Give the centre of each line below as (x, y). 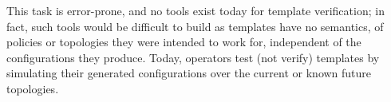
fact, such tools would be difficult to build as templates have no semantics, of (195, 26)
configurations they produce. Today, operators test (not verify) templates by (193, 57)
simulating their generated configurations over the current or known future (189, 73)
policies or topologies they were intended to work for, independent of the (184, 42)
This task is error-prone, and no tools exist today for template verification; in (195, 10)
